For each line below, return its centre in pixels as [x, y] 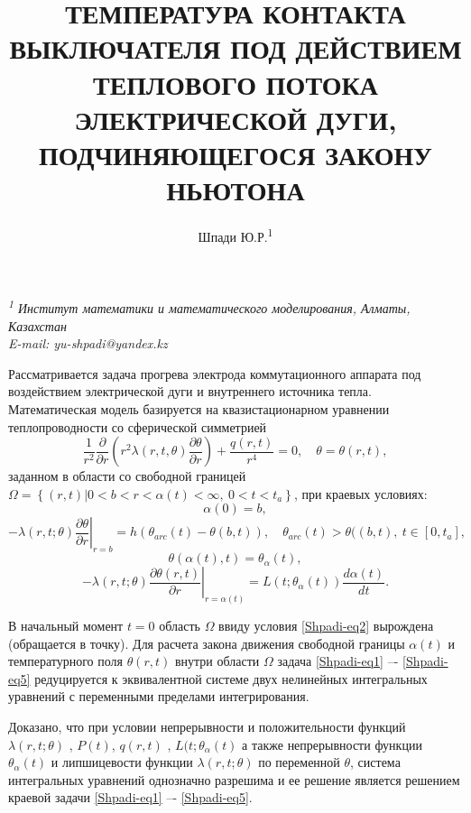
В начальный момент [66, 625]
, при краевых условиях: [360, 493]
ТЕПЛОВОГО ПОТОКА [235, 83]
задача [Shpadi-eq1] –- [338, 661]
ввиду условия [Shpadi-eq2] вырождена [326, 625]
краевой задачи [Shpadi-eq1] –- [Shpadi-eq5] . [130, 797]
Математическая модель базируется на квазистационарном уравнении [199, 408]
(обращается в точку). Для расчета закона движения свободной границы [207, 643]
